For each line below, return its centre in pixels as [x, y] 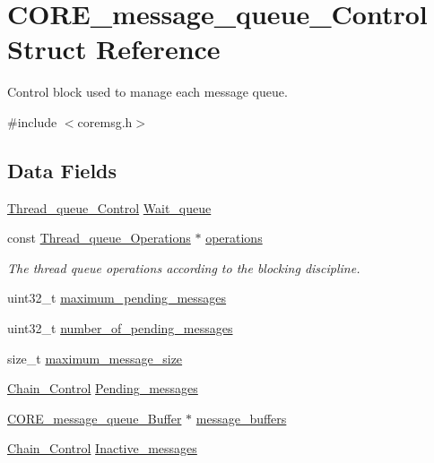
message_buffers [241, 418]
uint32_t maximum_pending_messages [117, 298]
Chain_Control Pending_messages [103, 388]
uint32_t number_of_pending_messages [120, 328]
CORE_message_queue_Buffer [95, 418]
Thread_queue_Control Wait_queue [109, 207]
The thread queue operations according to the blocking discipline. [184, 267]
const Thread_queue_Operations [99, 238]
